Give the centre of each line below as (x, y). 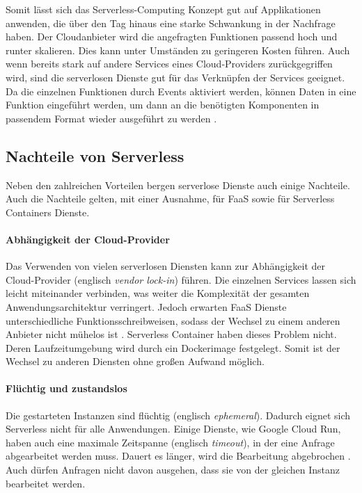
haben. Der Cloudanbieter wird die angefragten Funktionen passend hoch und (172, 37)
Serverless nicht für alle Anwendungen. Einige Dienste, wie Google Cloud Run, (173, 429)
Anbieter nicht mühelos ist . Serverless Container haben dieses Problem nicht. (171, 334)
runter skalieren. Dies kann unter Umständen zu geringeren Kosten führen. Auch (178, 50)
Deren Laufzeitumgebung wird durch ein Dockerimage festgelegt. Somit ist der (173, 347)
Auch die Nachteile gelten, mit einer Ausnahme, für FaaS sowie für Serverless (170, 199)
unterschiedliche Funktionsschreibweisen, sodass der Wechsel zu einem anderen (173, 320)
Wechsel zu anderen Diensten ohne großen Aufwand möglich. (135, 361)
